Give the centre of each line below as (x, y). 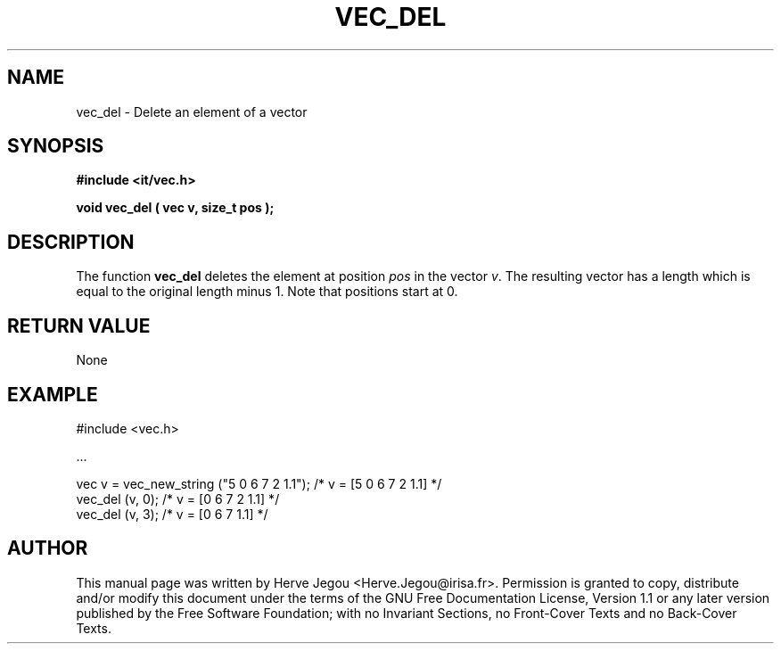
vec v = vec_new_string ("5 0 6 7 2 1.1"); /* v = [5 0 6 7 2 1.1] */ (259, 483)
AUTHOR (48, 548)
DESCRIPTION (71, 242)
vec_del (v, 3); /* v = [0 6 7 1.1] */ (172, 514)
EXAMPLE (53, 394)
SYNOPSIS (56, 146)
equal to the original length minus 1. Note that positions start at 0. (267, 292)
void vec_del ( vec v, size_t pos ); (175, 208)
